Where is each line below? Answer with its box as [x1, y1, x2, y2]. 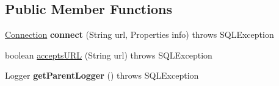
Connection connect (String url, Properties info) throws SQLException [5, 28, 274, 41]
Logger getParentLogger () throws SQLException [5, 69, 199, 82]
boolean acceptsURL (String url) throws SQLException [5, 48, 212, 61]
